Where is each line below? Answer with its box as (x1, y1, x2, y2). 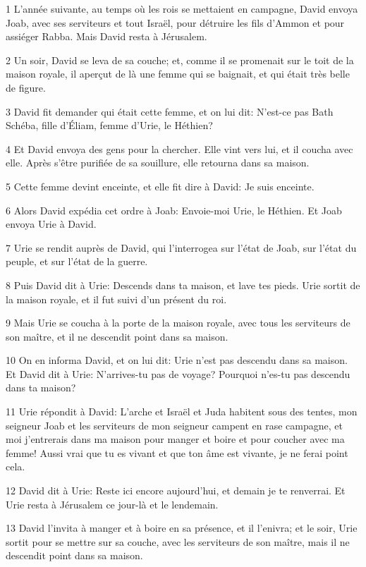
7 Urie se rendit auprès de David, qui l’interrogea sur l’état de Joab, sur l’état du (6, 240, 357, 255)
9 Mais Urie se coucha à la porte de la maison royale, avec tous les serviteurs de (6, 315, 350, 330)
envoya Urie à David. (6, 217, 97, 231)
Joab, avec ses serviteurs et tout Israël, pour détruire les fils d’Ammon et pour (6, 15, 345, 30)
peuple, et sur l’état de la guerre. (6, 254, 148, 269)
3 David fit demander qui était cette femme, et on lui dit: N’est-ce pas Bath (6, 104, 334, 118)
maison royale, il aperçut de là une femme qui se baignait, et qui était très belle (6, 66, 350, 81)
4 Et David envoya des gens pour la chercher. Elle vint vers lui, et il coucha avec (6, 141, 353, 156)
